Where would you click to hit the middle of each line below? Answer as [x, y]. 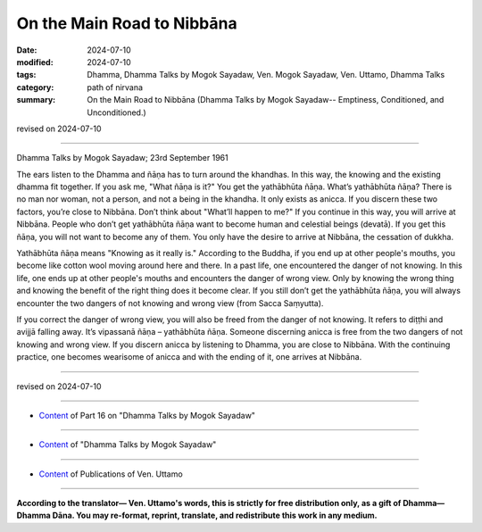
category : [35, 87]
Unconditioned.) [116, 112]
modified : [35, 62]
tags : [26, 75]
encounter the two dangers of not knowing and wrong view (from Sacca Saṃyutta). [170, 303]
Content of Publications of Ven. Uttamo [111, 474]
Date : [27, 50]
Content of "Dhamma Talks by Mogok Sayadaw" [128, 445]
